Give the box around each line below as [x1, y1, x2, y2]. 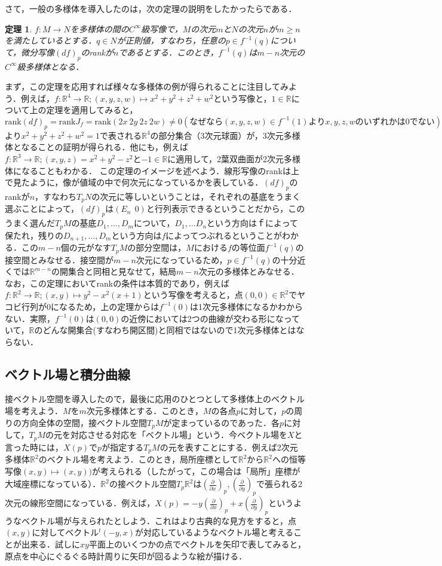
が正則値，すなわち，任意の [116, 34, 226, 47]
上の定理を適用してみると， [29, 104, 138, 116]
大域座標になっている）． [5, 477, 101, 490]
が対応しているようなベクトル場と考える [135, 526, 294, 538]
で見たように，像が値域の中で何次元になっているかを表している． [5, 176, 263, 188]
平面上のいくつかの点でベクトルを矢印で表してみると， [88, 538, 306, 550]
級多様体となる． [17, 60, 84, 72]
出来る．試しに [21, 538, 80, 550]
